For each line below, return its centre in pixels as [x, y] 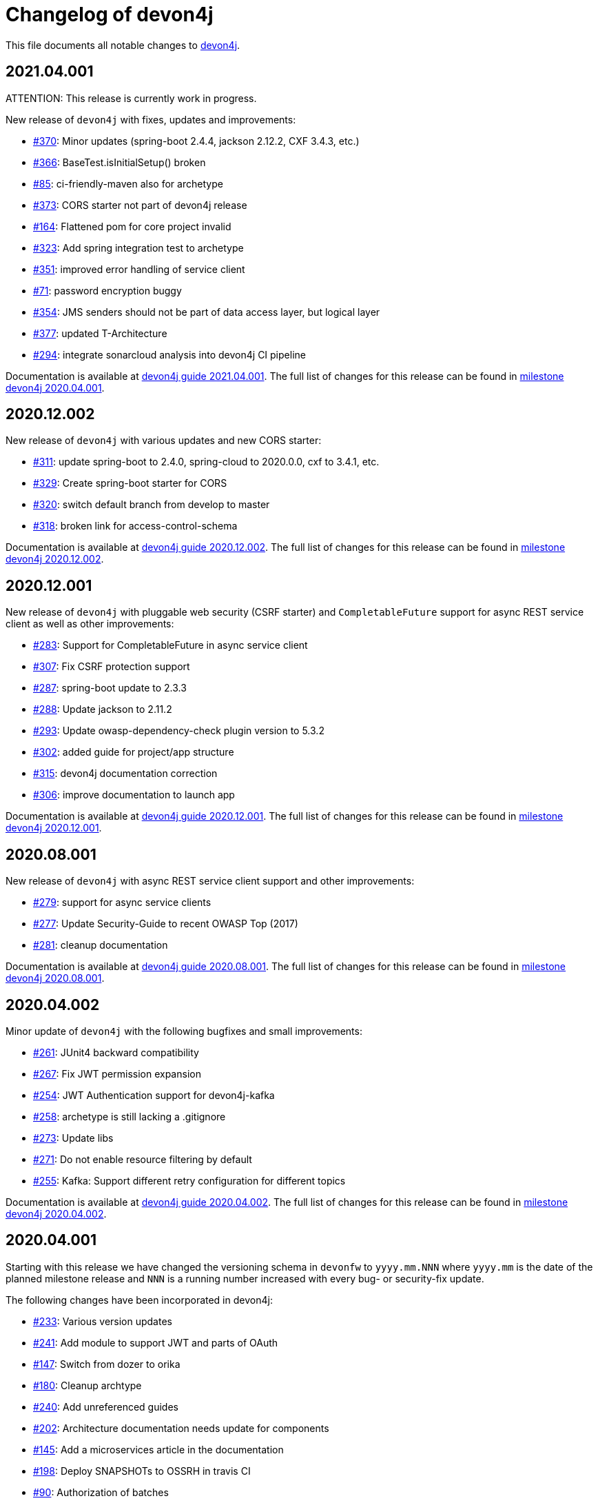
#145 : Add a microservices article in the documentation [158, 1449]
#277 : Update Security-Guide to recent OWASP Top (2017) [166, 924]
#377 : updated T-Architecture [100, 333]
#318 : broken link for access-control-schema [135, 526]
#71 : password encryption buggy [107, 290]
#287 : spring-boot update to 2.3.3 [110, 688]
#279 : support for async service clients [122, 902]
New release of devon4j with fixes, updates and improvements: [151, 119]
